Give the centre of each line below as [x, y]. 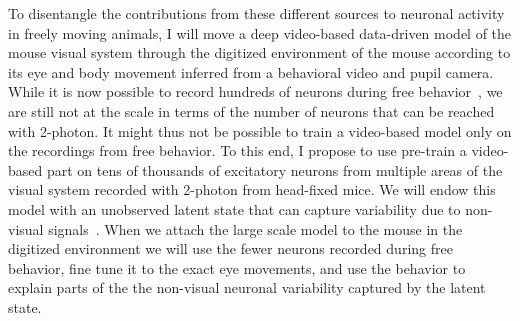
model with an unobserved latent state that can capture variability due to [234, 208]
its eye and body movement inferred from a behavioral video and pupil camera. [251, 71]
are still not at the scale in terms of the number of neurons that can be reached [251, 110]
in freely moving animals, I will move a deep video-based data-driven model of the [260, 32]
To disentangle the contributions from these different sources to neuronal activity [256, 13]
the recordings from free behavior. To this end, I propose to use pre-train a [237, 150]
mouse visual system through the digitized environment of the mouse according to [259, 52]
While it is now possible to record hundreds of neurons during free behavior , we [255, 91]
